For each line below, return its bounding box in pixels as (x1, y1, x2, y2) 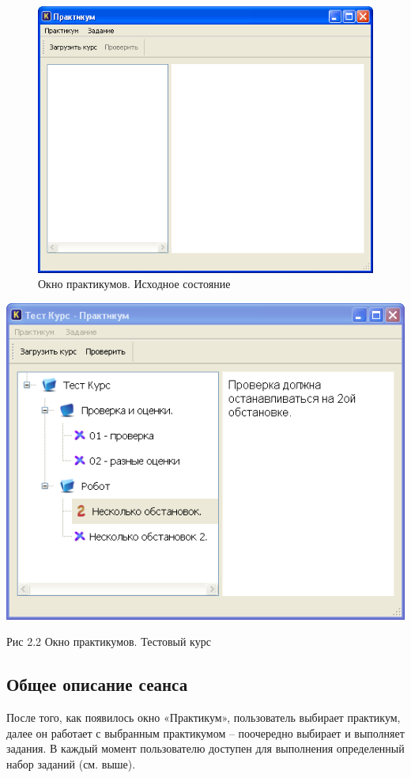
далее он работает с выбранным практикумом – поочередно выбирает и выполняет (6, 724, 405, 741)
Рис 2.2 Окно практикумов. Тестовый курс (6, 633, 211, 650)
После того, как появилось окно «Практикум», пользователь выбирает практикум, (6, 709, 401, 726)
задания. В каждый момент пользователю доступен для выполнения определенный (6, 740, 405, 757)
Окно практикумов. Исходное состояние (38, 275, 231, 292)
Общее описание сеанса (6, 672, 188, 696)
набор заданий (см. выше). (6, 756, 136, 772)
